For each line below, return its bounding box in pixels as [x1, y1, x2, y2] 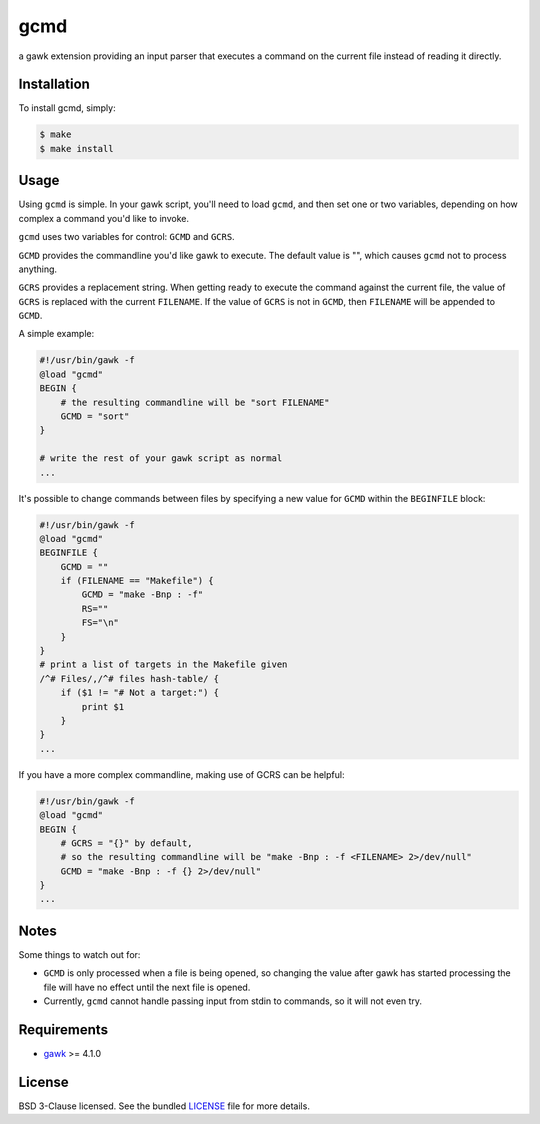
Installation [18, 76, 90, 93]
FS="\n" [81, 617, 120, 629]
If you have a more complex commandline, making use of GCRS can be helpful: [18, 768, 345, 780]
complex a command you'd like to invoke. [18, 212, 190, 224]
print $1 [81, 701, 125, 712]
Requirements [18, 1021, 109, 1038]
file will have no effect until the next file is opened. [43, 981, 251, 993]
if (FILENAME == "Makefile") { [60, 575, 214, 587]
